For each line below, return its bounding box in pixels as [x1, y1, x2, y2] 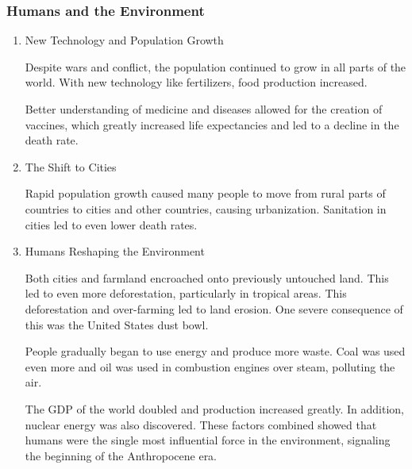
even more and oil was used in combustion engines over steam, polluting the [25, 358, 395, 375]
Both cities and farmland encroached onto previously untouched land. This [25, 269, 389, 286]
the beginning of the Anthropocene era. [25, 447, 218, 463]
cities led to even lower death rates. [25, 216, 198, 233]
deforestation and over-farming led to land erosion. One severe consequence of [25, 300, 403, 317]
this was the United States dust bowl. [25, 316, 209, 333]
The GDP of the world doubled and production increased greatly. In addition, [25, 400, 404, 417]
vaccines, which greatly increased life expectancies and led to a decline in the [25, 116, 399, 133]
